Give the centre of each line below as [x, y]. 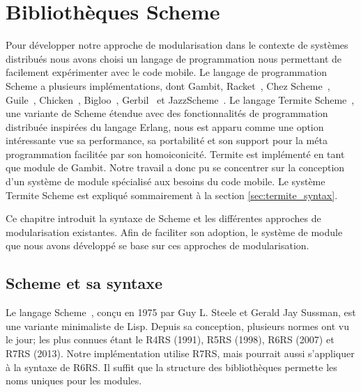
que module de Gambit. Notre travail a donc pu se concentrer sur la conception [175, 167]
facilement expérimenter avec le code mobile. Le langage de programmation [167, 72]
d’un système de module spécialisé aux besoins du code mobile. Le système [166, 181]
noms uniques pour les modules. [74, 381]
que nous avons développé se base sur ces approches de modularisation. [158, 245]
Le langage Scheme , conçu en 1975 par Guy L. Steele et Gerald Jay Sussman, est [181, 312]
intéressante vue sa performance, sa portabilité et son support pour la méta [167, 140]
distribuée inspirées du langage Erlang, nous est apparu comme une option [165, 126]
